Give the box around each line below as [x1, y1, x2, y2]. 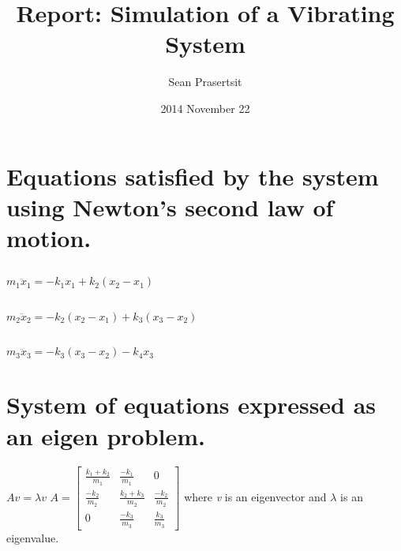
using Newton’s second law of [6, 190, 334, 223]
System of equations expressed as [6, 388, 377, 421]
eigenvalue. [6, 529, 59, 545]
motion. [6, 221, 92, 253]
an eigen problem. [6, 419, 206, 452]
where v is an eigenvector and [184, 488, 327, 504]
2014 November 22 [160, 99, 250, 116]
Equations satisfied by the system [6, 159, 379, 192]
